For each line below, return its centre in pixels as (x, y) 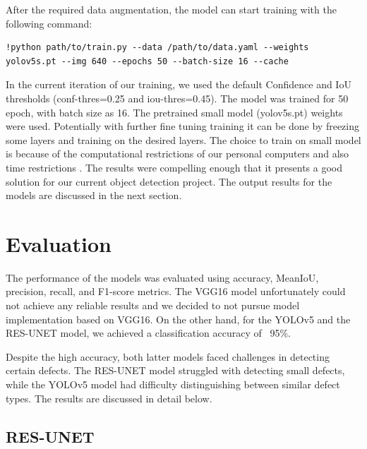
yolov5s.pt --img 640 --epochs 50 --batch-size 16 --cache (147, 61)
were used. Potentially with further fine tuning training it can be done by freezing (183, 126)
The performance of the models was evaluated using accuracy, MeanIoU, (162, 277)
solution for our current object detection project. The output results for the (169, 181)
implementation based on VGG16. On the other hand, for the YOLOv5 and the (178, 319)
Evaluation (59, 243)
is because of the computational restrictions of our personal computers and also (178, 154)
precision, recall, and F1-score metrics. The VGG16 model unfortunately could (176, 291)
